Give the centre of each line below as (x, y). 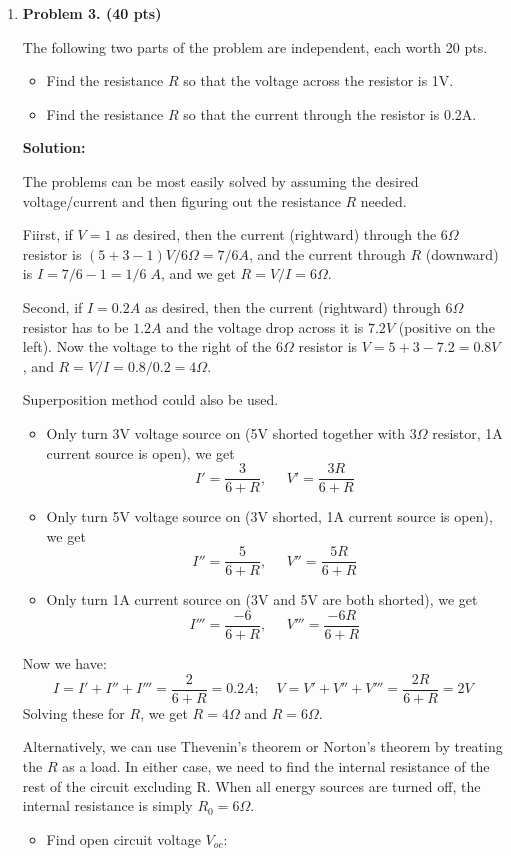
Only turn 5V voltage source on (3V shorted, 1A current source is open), (269, 516)
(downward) (462, 253)
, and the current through (327, 253)
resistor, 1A (467, 432)
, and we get (198, 273)
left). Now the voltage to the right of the (147, 346)
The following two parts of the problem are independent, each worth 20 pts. (255, 46)
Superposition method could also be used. (150, 399)
